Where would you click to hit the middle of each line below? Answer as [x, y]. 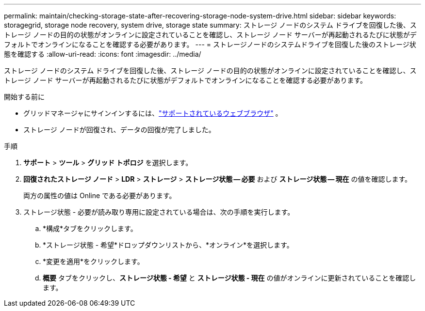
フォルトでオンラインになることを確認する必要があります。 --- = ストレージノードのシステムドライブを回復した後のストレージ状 [210, 44]
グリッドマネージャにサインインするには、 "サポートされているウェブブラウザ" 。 [153, 113]
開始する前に [24, 97]
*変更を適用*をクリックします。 [93, 261]
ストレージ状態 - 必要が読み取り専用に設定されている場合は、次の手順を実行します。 [159, 212]
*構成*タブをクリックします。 [90, 228]
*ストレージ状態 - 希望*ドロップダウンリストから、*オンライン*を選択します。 [168, 245]
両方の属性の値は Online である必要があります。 [100, 195]
